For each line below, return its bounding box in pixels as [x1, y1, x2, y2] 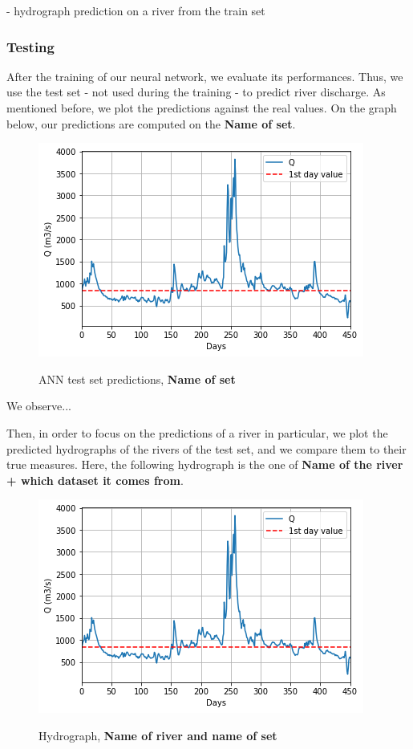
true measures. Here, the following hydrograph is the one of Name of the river [6, 456, 403, 473]
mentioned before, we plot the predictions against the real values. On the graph [6, 100, 397, 116]
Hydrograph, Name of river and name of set [38, 727, 277, 743]
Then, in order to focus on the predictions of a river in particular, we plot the [6, 424, 388, 441]
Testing [6, 36, 55, 56]
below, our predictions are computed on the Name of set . [6, 115, 296, 132]
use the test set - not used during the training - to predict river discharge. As [6, 83, 386, 100]
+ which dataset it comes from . [6, 471, 184, 488]
